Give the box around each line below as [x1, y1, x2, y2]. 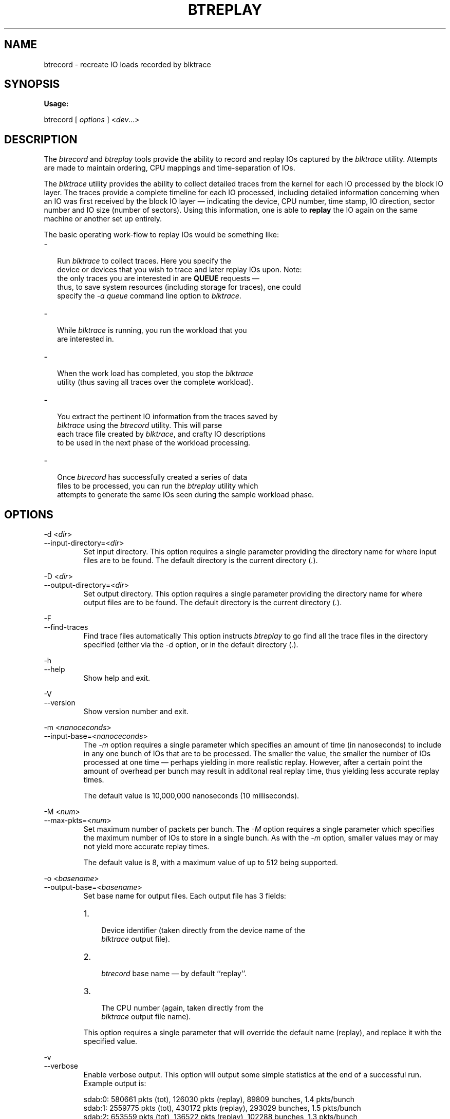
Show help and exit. [83, 674, 151, 683]
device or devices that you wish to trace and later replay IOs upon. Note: [57, 265, 302, 274]
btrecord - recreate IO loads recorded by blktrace [44, 60, 211, 69]
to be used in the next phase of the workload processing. [57, 438, 251, 447]
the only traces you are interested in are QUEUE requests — [57, 274, 259, 283]
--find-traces [44, 623, 88, 632]
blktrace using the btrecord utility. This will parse [57, 421, 222, 430]
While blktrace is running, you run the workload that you [57, 326, 247, 335]
